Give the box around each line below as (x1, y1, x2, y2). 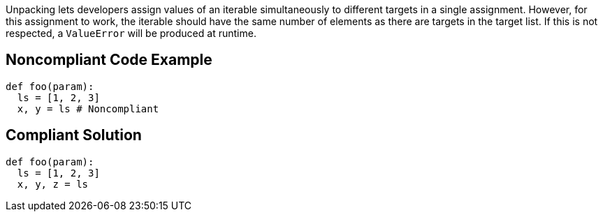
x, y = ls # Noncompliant (17, 103, 159, 114)
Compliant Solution (6, 126, 142, 144)
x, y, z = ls (17, 178, 89, 190)
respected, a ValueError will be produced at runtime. (6, 27, 256, 39)
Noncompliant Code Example (6, 51, 212, 69)
